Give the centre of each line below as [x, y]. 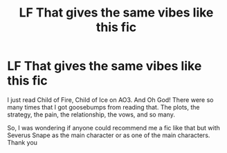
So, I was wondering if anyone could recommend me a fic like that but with [113, 127]
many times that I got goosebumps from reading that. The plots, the [103, 107]
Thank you [22, 142]
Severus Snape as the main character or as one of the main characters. [109, 135]
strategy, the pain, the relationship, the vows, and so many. [91, 114]
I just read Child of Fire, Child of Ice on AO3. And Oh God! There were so [110, 100]
